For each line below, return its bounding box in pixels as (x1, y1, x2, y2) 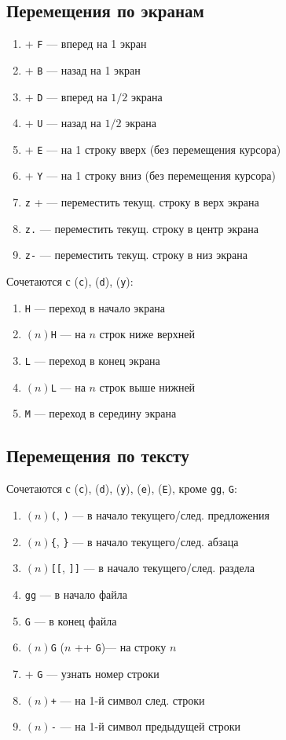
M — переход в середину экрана (24, 405, 177, 421)
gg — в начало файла (24, 585, 127, 602)
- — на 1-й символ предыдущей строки (50, 718, 241, 735)
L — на (50, 378, 86, 395)
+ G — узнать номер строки (24, 665, 159, 681)
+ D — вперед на (24, 88, 108, 104)
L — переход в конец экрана (24, 352, 160, 369)
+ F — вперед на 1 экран (24, 35, 147, 52)
